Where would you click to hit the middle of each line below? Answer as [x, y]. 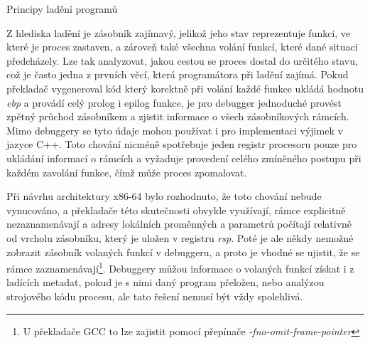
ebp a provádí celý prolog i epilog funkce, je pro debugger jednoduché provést [174, 102]
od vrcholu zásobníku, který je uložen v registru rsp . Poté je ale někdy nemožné [180, 237]
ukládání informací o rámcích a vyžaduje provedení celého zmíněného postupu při [184, 158]
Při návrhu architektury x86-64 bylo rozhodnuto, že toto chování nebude [164, 196]
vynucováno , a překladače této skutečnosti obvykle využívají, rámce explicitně [176, 210]
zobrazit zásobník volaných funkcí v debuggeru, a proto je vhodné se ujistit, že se [183, 252]
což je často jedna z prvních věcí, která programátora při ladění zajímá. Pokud [178, 74]
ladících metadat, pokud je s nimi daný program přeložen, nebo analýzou [165, 282]
